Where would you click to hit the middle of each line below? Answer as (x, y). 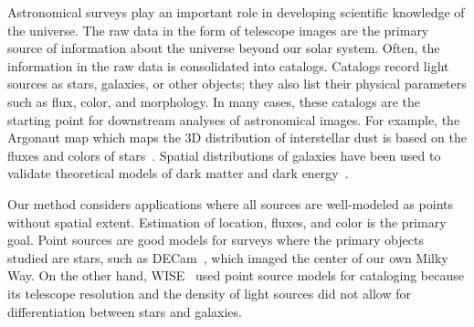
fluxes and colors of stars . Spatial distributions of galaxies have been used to (224, 155)
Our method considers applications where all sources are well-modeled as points (230, 203)
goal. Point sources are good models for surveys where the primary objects (216, 240)
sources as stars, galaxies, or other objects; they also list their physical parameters (237, 84)
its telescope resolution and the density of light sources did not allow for (209, 293)
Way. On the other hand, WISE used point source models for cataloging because (236, 275)
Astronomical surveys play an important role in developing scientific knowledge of (236, 12)
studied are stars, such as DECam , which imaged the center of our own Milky (228, 257)
